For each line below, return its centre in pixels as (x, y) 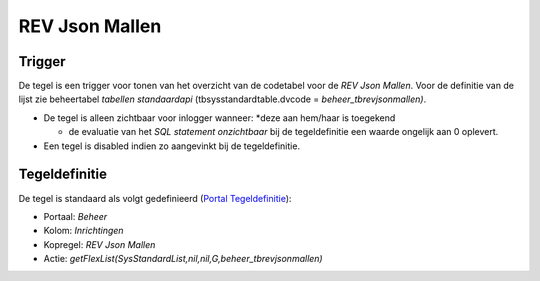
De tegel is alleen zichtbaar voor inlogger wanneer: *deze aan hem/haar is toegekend (219, 117)
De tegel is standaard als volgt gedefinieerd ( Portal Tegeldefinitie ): (155, 198)
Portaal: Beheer (75, 216)
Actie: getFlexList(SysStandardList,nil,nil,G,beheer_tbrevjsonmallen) (183, 259)
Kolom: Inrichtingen (83, 231)
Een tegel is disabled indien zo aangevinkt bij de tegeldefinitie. (171, 146)
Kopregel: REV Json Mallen (99, 244)
